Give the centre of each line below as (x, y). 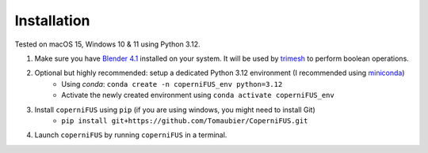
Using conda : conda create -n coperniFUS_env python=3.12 (172, 84)
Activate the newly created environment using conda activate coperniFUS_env (198, 95)
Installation (52, 21)
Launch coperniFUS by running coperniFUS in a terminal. (131, 135)
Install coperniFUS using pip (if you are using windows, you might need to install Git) (175, 110)
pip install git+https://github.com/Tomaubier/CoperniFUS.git (185, 121)
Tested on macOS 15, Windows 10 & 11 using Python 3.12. (108, 44)
